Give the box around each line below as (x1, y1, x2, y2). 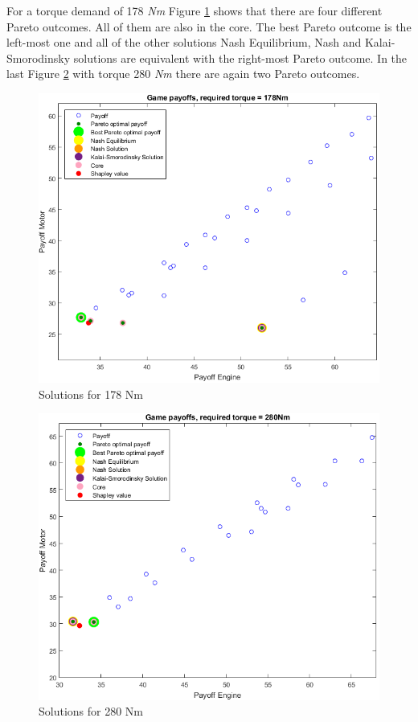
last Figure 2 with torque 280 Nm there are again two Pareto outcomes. (6, 65, 360, 82)
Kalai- (364, 34, 395, 51)
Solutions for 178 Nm (39, 385, 144, 402)
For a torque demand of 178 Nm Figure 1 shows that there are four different (6, 2, 383, 18)
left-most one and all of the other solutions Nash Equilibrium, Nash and (6, 34, 362, 51)
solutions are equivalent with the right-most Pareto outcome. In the (73, 49, 408, 66)
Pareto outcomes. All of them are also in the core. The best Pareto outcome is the (6, 18, 412, 35)
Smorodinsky (6, 49, 71, 66)
